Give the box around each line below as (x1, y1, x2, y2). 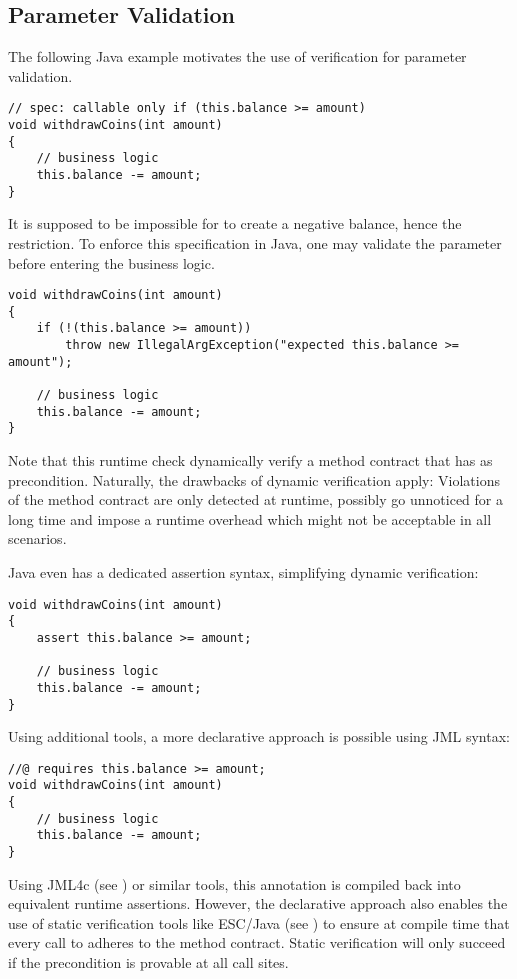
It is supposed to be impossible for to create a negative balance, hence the (8, 213, 462, 234)
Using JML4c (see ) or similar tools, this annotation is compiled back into (8, 873, 461, 894)
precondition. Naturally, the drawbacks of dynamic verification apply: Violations (8, 469, 500, 490)
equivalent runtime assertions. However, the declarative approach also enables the (8, 893, 508, 914)
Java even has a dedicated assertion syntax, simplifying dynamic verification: (8, 561, 479, 582)
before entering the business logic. (8, 252, 215, 273)
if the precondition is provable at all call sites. (8, 952, 289, 973)
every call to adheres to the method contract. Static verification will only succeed (8, 932, 506, 953)
